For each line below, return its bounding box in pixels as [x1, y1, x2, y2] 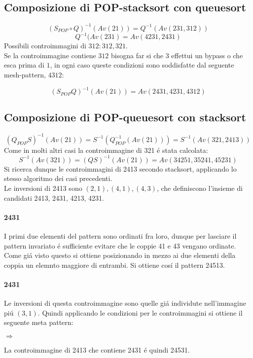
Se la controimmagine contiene [4, 50, 96, 60]
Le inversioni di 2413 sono [4, 183, 82, 193]
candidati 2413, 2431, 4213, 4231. [4, 192, 105, 203]
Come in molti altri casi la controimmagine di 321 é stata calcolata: [4, 144, 208, 155]
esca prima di [4, 60, 44, 70]
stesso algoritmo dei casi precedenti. [4, 173, 112, 183]
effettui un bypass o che [171, 50, 243, 60]
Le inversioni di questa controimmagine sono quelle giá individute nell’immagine [4, 298, 246, 308]
